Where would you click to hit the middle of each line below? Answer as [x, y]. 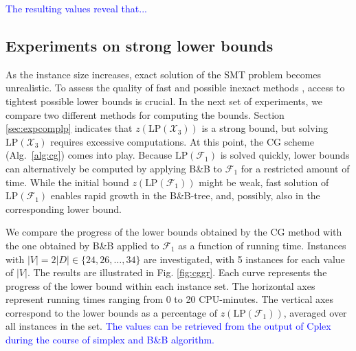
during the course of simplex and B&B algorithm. [110, 340]
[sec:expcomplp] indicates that [69, 128]
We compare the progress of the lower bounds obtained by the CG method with [174, 232]
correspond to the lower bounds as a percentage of [111, 312]
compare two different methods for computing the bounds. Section [145, 114]
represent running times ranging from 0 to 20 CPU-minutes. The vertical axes [170, 299]
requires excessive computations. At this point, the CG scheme [182, 141]
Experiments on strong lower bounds [140, 45]
